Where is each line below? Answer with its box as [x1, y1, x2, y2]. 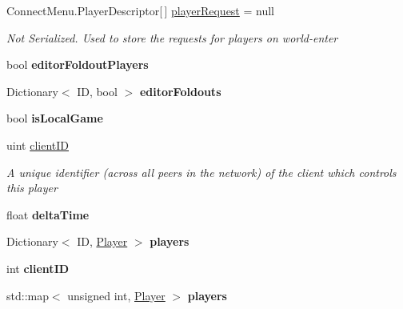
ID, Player [77, 233, 128, 250]
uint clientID [6, 136, 69, 153]
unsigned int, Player [67, 287, 166, 303]
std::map [6, 287, 49, 303]
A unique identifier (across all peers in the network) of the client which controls [6, 163, 397, 180]
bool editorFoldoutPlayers [6, 56, 149, 73]
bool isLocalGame [6, 110, 103, 126]
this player [6, 179, 58, 196]
